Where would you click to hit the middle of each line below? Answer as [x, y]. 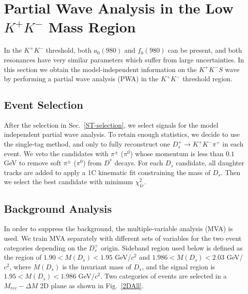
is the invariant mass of [97, 266]
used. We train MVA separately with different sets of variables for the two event [123, 238]
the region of [23, 257]
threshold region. [207, 79]
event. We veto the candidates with [56, 153]
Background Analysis [58, 208]
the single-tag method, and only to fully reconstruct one [87, 144]
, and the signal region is [178, 266]
